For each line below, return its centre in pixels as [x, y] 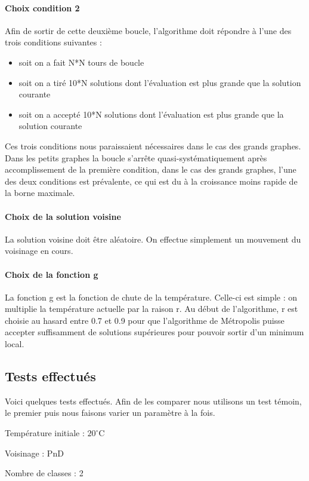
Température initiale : [45, 433]
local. [15, 344]
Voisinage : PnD [34, 453]
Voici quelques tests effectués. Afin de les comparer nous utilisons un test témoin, [153, 401]
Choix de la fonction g [52, 274]
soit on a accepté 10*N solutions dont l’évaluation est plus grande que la [151, 114]
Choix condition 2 [42, 7]
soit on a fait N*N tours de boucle [81, 62]
